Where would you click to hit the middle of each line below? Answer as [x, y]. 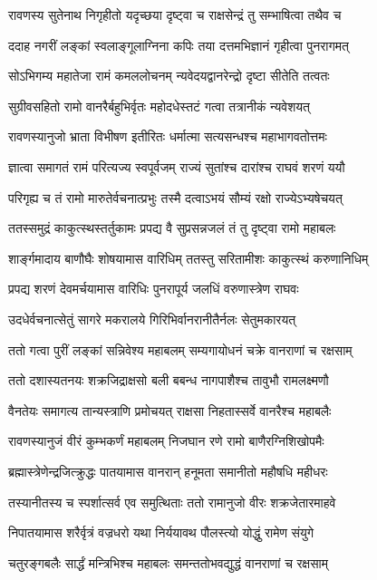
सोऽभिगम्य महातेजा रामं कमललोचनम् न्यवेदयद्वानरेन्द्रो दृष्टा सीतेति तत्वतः [169, 76]
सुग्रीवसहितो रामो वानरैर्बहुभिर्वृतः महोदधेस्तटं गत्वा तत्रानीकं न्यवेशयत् [159, 106]
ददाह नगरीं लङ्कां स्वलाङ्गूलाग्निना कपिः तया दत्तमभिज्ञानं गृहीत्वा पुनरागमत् [179, 45]
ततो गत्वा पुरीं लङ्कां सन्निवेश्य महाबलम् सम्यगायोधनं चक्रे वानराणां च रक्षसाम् [180, 349]
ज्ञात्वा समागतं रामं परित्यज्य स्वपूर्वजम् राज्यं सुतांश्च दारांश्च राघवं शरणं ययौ [177, 166]
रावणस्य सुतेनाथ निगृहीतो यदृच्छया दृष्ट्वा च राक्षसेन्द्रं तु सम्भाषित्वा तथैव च [175, 14]
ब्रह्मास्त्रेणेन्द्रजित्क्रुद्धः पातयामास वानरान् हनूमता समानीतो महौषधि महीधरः [168, 471]
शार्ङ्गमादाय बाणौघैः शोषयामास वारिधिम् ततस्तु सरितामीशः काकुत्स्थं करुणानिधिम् [188, 258]
